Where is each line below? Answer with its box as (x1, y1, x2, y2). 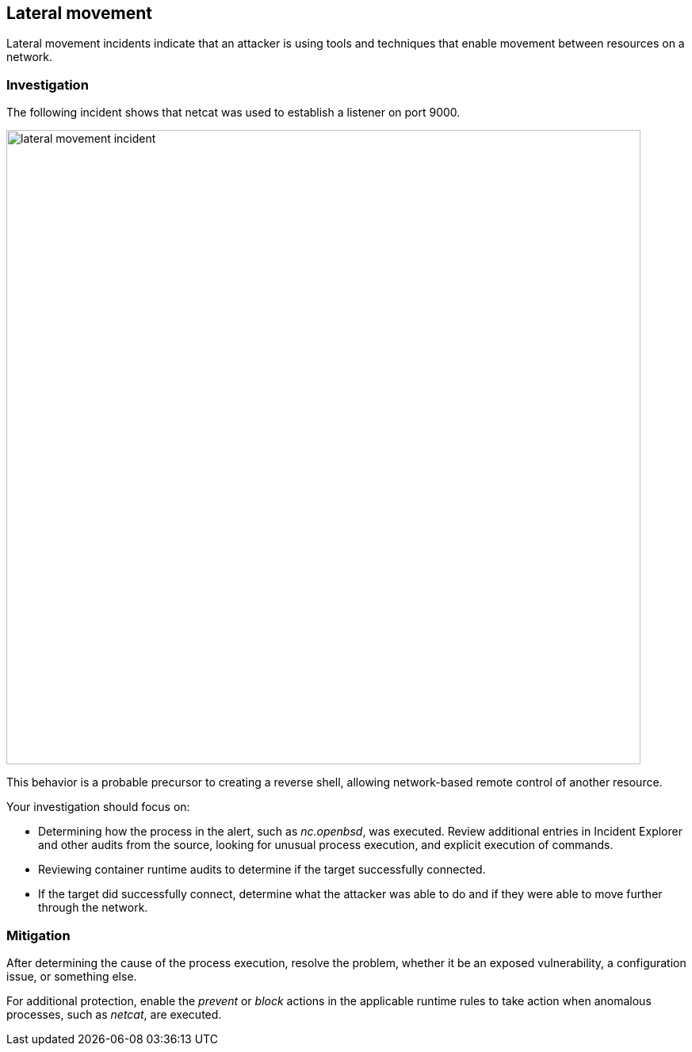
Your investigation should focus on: (6, 800, 190, 814)
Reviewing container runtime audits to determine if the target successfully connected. (38, 863, 486, 877)
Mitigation (6, 927, 71, 943)
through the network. (38, 901, 148, 915)
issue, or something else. (6, 969, 137, 983)
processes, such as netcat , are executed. (6, 1007, 222, 1021)
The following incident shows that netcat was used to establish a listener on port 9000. (6, 105, 461, 120)
